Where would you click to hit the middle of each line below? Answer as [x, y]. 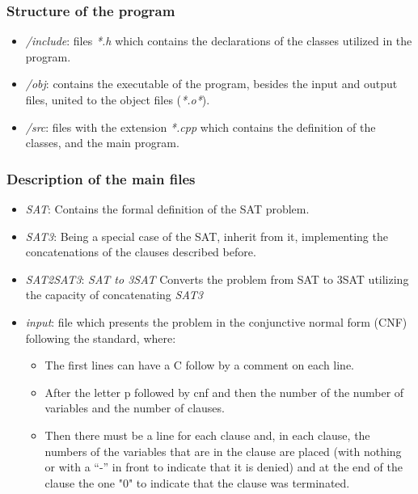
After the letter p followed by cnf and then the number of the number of [224, 392]
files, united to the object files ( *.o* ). [118, 99]
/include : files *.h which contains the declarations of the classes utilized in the [219, 41]
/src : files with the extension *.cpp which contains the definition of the [201, 127]
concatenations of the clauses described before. [141, 252]
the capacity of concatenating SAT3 [114, 295]
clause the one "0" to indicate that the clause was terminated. [197, 482]
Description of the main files [101, 178]
